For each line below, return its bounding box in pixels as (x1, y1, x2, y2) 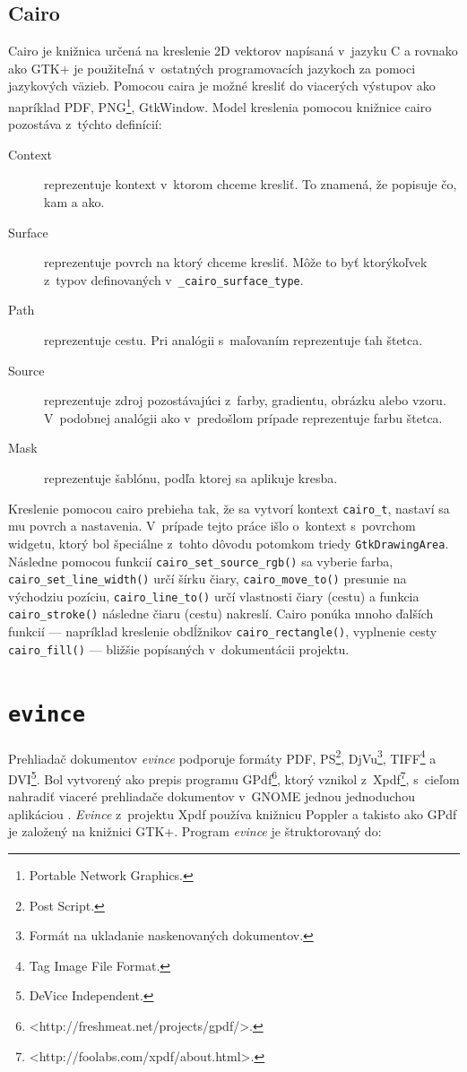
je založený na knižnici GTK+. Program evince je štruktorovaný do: (8, 822, 382, 841)
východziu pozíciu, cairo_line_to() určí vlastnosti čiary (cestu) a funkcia (8, 586, 419, 605)
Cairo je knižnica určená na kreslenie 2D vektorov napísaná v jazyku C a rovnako (8, 41, 458, 60)
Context (8, 144, 52, 163)
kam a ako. (44, 193, 105, 212)
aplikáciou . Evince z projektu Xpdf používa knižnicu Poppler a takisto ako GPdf (8, 804, 457, 823)
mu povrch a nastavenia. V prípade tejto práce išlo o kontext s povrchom (8, 516, 416, 535)
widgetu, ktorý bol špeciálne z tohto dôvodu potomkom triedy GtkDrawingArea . (8, 533, 449, 552)
